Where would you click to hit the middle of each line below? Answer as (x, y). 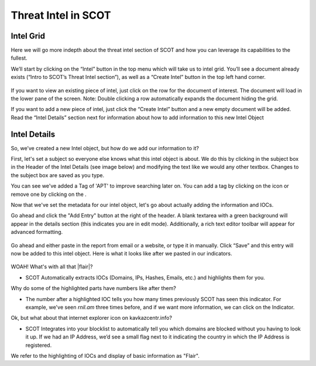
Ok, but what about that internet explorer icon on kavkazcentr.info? (92, 318)
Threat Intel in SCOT (61, 15)
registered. (39, 345)
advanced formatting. (37, 232)
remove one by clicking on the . (49, 194)
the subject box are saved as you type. (58, 175)
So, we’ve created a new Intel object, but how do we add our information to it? (105, 148)
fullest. (19, 58)
